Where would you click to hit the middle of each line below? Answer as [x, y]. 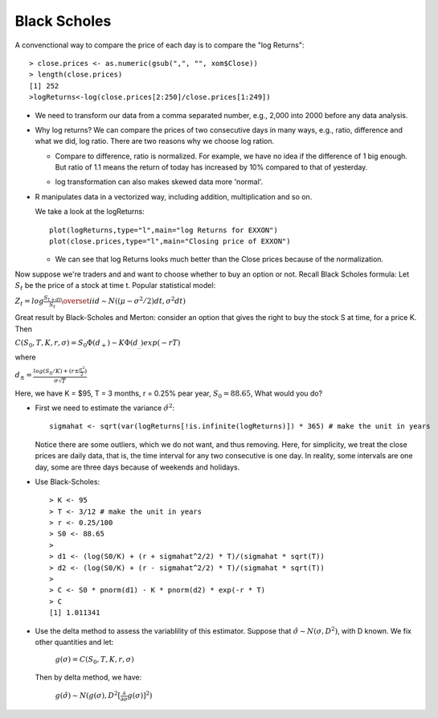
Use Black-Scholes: [68, 482]
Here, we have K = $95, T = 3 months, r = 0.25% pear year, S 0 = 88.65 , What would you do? [169, 394]
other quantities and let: [74, 642]
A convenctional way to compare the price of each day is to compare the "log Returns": [160, 45]
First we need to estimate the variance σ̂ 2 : [105, 407]
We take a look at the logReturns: [90, 211]
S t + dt [53, 298]
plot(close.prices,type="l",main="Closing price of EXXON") [170, 242]
